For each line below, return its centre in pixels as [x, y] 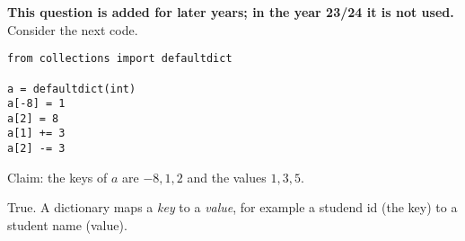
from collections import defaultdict [120, 59]
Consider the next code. [73, 29]
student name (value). [67, 224]
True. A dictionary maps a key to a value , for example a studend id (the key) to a [232, 207]
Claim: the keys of [57, 177]
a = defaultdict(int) [72, 89]
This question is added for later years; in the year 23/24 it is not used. [231, 12]
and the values [227, 177]
